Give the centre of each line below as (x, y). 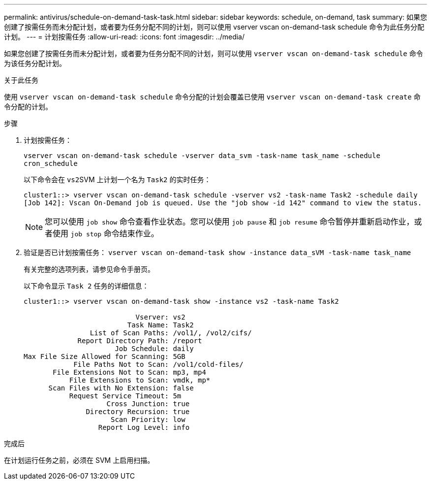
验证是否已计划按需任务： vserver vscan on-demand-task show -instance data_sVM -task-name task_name (217, 252)
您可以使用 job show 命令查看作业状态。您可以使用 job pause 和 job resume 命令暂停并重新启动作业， (230, 222)
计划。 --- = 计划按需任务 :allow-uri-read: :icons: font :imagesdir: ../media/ (124, 37)
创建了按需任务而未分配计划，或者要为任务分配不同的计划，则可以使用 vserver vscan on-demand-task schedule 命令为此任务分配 (214, 27)
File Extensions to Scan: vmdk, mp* (140, 380)
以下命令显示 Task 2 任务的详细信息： (86, 286)
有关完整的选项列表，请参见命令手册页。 (89, 269)
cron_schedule (51, 163)
